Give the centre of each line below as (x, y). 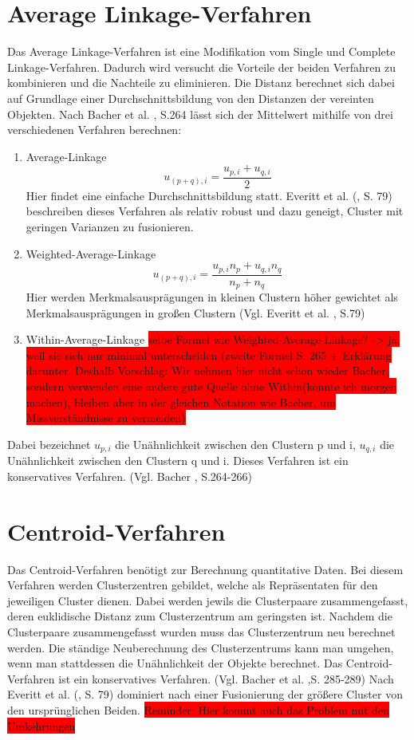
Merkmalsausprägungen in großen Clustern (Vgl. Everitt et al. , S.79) (195, 312)
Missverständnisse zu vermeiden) (106, 417)
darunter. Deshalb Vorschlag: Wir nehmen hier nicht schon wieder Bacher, (207, 370)
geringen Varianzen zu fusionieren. (110, 226)
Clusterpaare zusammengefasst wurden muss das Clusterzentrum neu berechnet (201, 631)
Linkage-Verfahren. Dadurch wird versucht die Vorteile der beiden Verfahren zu (201, 67)
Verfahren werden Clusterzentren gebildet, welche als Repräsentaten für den (193, 585)
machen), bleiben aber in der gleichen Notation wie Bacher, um (181, 401)
